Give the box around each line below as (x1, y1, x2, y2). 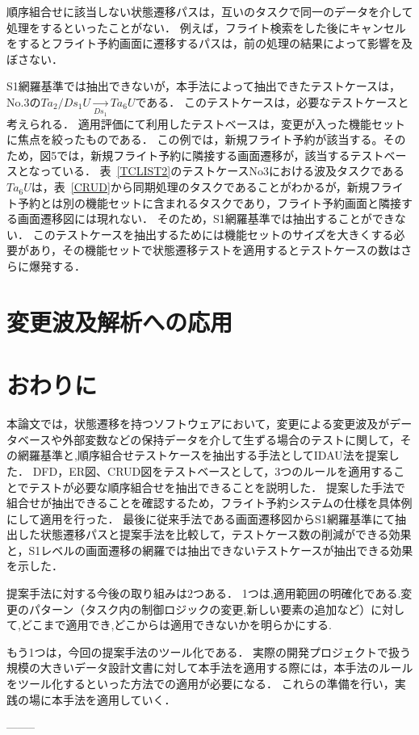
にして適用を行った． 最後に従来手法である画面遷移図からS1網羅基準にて (6, 510, 395, 527)
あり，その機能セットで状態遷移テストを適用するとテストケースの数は (28, 241, 401, 258)
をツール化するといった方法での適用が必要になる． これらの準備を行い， (6, 675, 395, 692)
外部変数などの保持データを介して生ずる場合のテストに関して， (62, 430, 400, 447)
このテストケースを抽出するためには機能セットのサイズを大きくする (32, 225, 394, 242)
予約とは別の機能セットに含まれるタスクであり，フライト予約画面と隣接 (17, 194, 401, 211)
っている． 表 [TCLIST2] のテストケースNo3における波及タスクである (40, 162, 404, 179)
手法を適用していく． (62, 691, 176, 708)
